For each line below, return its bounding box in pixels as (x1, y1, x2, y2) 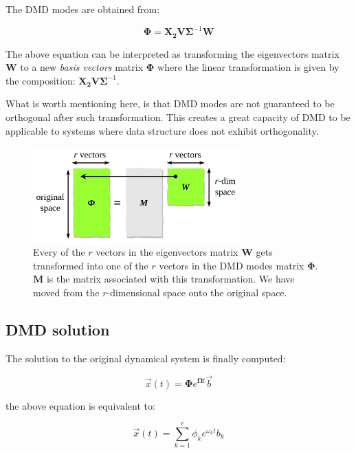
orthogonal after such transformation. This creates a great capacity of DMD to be (5, 109, 351, 124)
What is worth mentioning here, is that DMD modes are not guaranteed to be (5, 96, 335, 111)
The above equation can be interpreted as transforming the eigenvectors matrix (5, 46, 340, 60)
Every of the (33, 245, 85, 259)
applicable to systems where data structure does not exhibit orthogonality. (5, 123, 319, 137)
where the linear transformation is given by (157, 60, 340, 74)
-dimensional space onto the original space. (107, 285, 287, 299)
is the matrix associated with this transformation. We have (46, 272, 295, 286)
